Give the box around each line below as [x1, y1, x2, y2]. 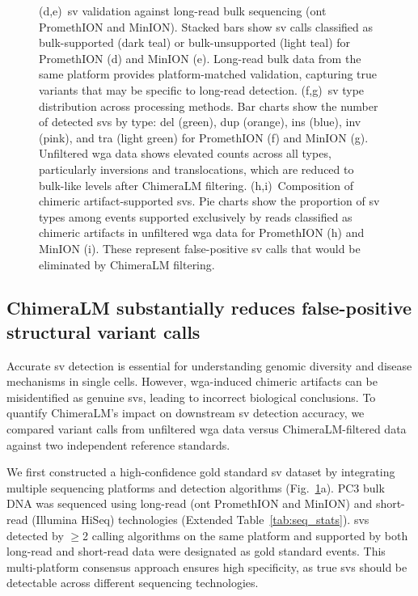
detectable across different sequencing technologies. [6, 574, 259, 591]
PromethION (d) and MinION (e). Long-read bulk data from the [39, 49, 361, 66]
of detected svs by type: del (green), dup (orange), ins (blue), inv [39, 113, 361, 130]
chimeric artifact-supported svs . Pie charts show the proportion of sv [39, 192, 380, 209]
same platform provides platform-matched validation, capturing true [39, 66, 378, 82]
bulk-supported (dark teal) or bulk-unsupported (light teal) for [39, 34, 351, 51]
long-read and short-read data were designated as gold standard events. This [6, 543, 386, 560]
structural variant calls [6, 319, 201, 344]
